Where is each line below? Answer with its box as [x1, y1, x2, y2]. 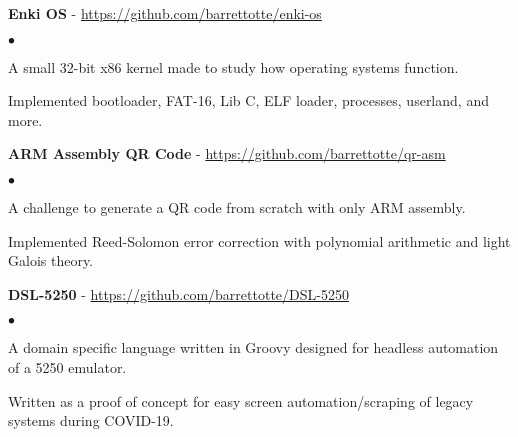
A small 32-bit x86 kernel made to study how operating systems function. [8, 56, 459, 77]
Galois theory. [8, 250, 94, 271]
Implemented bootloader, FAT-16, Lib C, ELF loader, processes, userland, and [8, 90, 489, 111]
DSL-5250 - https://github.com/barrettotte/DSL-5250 [8, 283, 349, 304]
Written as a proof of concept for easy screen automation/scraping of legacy [8, 390, 474, 411]
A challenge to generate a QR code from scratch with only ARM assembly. [8, 196, 466, 217]
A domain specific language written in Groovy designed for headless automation [8, 337, 499, 358]
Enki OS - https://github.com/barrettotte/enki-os [8, 3, 322, 23]
